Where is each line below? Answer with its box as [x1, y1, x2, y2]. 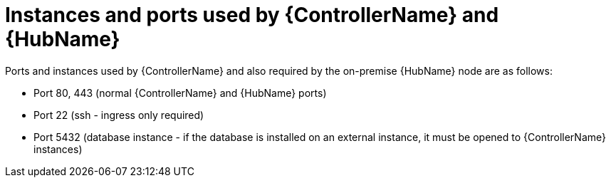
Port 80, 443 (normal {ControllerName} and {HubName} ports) [33, 86, 327, 99]
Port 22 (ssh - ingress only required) [33, 108, 204, 121]
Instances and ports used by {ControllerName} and [5, 3, 499, 27]
